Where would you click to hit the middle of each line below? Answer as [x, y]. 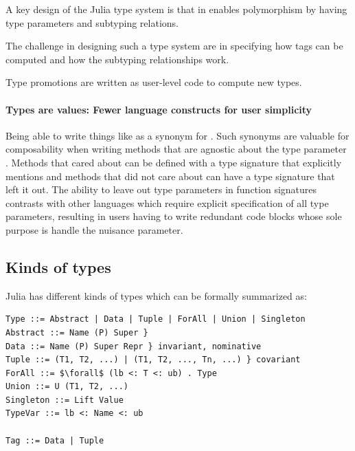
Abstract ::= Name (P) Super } [77, 332]
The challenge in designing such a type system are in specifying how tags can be [174, 46]
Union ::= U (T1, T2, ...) [67, 387]
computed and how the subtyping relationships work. [117, 59]
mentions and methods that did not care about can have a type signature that [170, 176]
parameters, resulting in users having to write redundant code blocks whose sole [174, 216]
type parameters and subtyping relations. [92, 22]
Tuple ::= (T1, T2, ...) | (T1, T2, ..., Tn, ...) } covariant [153, 360]
